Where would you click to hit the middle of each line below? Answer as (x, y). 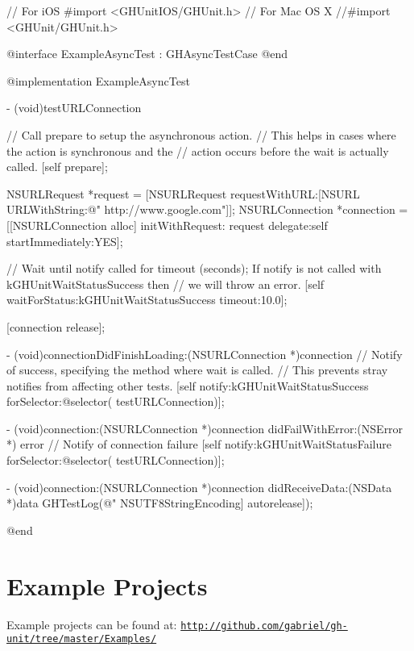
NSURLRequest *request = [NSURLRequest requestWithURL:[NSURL (183, 193)
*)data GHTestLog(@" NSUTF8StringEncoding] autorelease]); (160, 503)
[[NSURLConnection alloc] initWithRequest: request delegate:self (167, 225)
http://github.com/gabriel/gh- (264, 626)
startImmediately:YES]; (65, 241)
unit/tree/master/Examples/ (82, 639)
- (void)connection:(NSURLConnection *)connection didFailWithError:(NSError (205, 428)
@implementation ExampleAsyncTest (98, 80)
